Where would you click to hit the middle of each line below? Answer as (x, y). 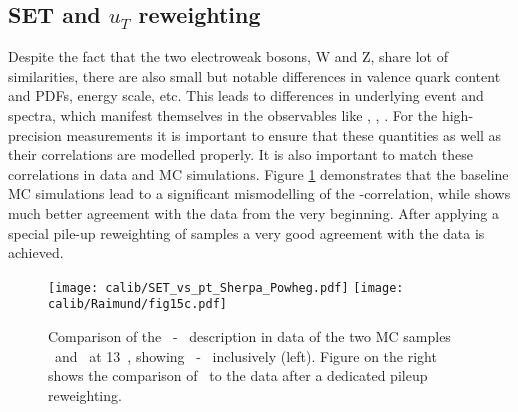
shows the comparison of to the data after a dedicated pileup (238, 375)
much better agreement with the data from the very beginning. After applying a (253, 212)
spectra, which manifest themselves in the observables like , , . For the (223, 114)
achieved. (36, 252)
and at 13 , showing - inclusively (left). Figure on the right (245, 355)
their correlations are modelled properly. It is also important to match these (240, 154)
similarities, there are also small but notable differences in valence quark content (254, 75)
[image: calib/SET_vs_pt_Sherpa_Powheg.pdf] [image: (226, 287)
